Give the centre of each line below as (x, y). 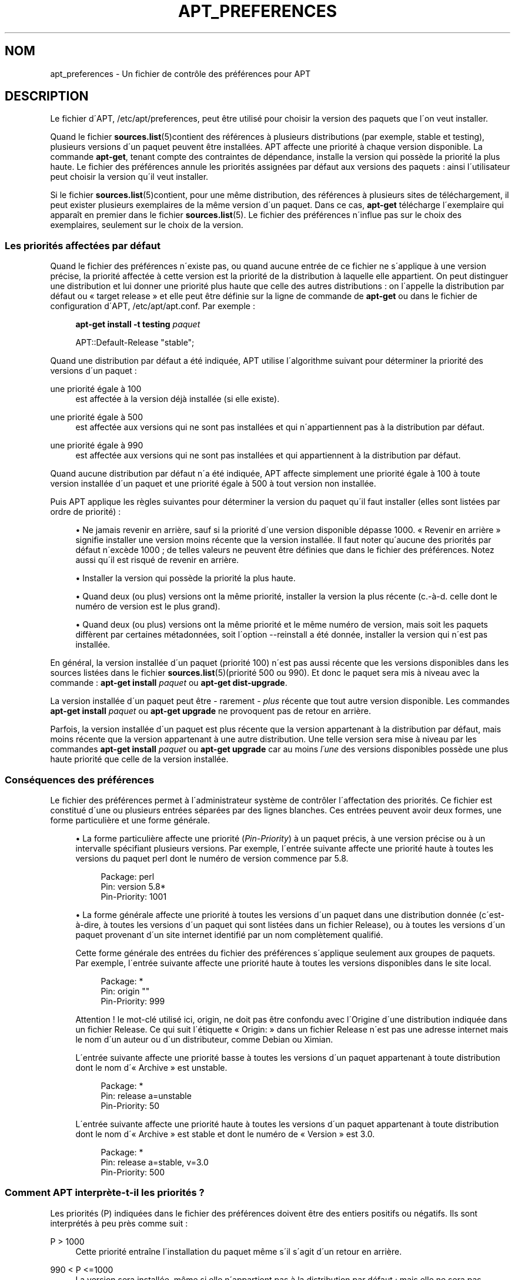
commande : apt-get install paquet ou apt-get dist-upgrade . (169, 683)
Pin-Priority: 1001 (134, 896)
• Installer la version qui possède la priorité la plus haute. (185, 578)
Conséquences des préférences (80, 780)
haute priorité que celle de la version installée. (139, 759)
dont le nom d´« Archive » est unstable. (151, 1067)
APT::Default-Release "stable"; (135, 343)
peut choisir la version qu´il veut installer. (129, 177)
